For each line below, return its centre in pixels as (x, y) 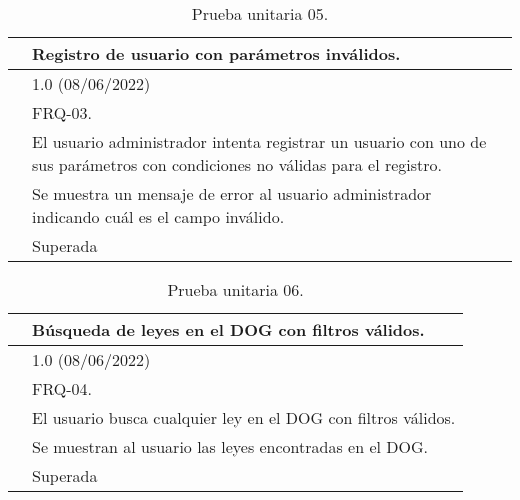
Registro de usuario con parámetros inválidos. (216, 53)
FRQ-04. (62, 388)
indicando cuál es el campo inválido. (158, 216)
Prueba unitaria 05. (260, 13)
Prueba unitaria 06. (235, 289)
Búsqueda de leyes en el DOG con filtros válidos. (228, 329)
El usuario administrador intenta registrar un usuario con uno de (259, 141)
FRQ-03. (62, 112)
